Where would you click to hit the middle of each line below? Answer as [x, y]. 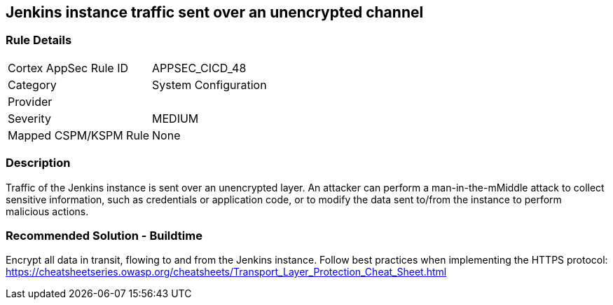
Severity [29, 118]
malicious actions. [47, 211]
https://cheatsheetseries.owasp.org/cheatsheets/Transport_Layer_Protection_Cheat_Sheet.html [226, 272]
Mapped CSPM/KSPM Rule [79, 135]
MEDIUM [175, 118]
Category [32, 84]
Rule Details [39, 40]
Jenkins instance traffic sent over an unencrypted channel [215, 12]
